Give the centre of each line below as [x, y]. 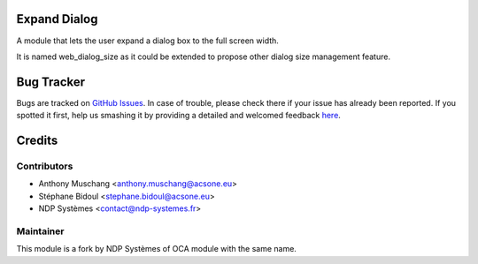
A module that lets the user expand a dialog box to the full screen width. [147, 41]
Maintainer [40, 231]
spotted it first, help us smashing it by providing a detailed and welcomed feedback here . [178, 116]
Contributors [45, 166]
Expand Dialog [57, 19]
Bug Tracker [51, 82]
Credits [37, 141]
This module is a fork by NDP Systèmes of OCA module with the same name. [156, 249]
